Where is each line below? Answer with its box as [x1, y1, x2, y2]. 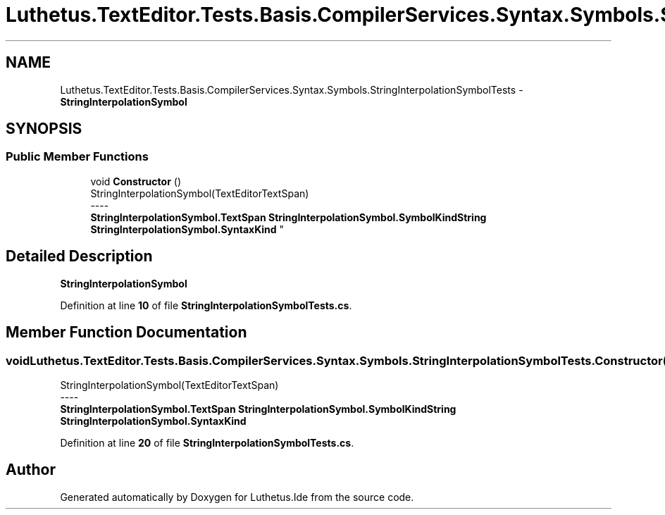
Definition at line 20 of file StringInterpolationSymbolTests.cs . [60, 436, 354, 449]
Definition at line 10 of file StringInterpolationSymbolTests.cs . [60, 299, 352, 311]
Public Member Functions [6, 149, 149, 164]
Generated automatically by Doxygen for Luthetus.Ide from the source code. [60, 490, 414, 503]
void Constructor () [90, 175, 181, 187]
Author [6, 461, 56, 479]
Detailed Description [6, 247, 153, 266]
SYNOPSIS [6, 120, 82, 138]
